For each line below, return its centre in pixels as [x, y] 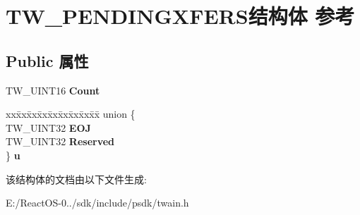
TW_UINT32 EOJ [48, 127]
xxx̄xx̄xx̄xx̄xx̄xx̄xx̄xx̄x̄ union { [71, 114]
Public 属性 [47, 60]
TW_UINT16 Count [53, 90]
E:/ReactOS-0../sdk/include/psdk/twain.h [97, 203]
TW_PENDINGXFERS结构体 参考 [180, 16]
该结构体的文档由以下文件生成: [76, 179]
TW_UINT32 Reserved [60, 141]
